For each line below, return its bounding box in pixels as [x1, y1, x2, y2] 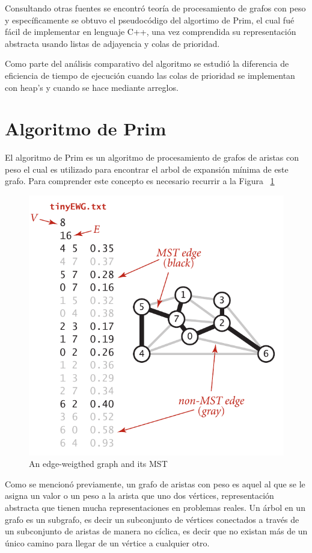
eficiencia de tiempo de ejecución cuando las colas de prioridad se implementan [5, 69, 295, 81]
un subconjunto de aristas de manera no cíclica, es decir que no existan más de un [5, 525, 308, 537]
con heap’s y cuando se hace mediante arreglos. [5, 81, 179, 93]
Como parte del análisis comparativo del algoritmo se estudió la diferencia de [5, 57, 289, 70]
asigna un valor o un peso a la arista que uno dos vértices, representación [5, 489, 274, 502]
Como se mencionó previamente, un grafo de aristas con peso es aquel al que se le [5, 477, 305, 490]
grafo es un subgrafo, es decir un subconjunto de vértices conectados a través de [5, 513, 299, 525]
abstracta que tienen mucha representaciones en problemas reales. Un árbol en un [5, 501, 305, 513]
